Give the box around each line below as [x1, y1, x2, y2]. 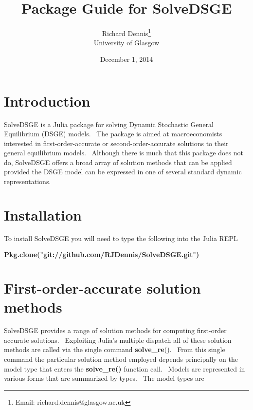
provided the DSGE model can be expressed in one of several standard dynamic [4, 167, 242, 177]
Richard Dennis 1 [102, 27, 151, 38]
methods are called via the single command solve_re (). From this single [4, 344, 225, 354]
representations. [4, 176, 51, 186]
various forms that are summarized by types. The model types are [4, 373, 204, 383]
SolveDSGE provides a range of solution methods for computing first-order [4, 325, 227, 335]
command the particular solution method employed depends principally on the [4, 354, 238, 364]
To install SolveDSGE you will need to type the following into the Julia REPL [4, 233, 238, 243]
